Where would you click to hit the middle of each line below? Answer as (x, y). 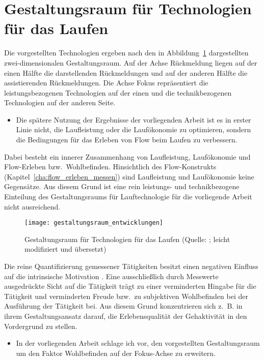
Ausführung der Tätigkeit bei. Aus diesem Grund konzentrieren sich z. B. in (123, 306)
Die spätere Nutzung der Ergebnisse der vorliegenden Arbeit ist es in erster (134, 119)
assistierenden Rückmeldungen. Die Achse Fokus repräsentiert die (106, 83)
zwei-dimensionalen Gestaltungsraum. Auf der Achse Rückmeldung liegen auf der (131, 62)
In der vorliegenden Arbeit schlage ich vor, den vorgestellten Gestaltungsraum (138, 343)
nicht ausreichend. (32, 206)
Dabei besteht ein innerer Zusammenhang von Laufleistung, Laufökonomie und (127, 156)
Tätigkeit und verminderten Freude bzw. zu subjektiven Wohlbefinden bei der (126, 296)
